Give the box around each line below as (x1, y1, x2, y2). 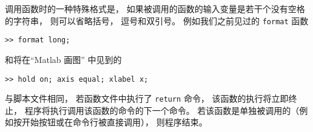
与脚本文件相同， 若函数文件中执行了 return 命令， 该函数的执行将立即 (5, 92, 289, 105)
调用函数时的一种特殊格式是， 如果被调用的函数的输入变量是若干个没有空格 (5, 2, 305, 15)
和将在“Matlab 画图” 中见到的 (5, 53, 122, 65)
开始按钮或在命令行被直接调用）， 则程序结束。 (21, 116, 207, 128)
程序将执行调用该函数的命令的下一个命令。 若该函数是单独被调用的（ (24, 104, 300, 116)
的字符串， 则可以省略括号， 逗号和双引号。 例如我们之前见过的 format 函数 (5, 14, 309, 27)
